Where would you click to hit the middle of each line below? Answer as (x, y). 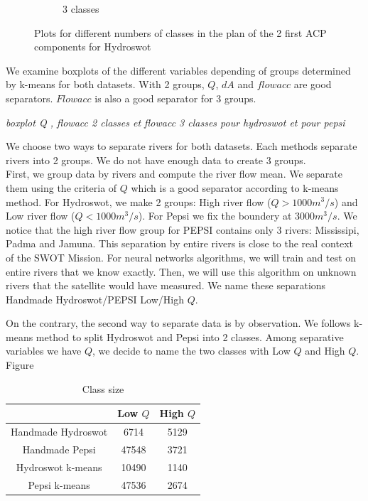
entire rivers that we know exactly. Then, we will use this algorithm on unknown (181, 271)
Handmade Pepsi (59, 449)
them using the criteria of (61, 187)
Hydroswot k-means (59, 467)
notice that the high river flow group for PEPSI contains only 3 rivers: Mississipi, (183, 229)
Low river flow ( (40, 216)
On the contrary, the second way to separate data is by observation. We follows (178, 323)
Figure (20, 365)
